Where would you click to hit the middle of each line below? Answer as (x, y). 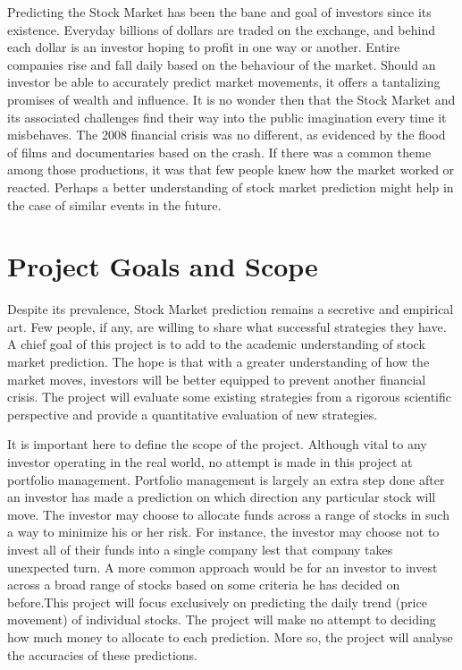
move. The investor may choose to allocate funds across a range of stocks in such (228, 514)
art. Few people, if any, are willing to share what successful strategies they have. (227, 326)
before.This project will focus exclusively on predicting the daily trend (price (217, 602)
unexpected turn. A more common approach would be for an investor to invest (223, 567)
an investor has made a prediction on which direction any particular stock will (222, 497)
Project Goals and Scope (163, 266)
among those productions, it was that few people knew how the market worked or (231, 170)
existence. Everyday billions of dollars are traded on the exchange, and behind (221, 29)
